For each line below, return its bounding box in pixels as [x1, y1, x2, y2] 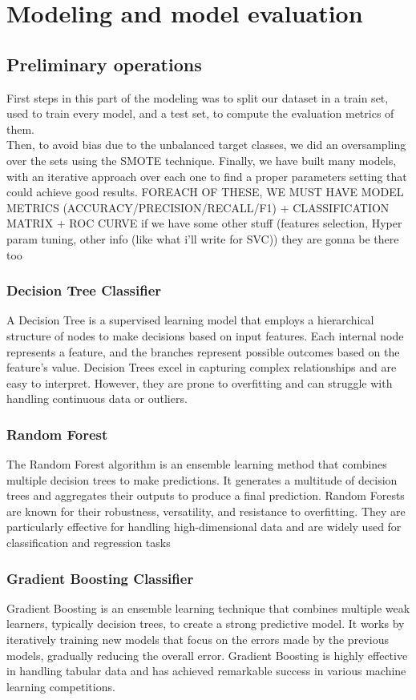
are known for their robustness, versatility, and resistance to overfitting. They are [6, 502, 406, 519]
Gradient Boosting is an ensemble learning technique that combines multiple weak [6, 599, 410, 616]
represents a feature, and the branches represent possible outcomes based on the [6, 343, 400, 360]
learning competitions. [6, 678, 115, 694]
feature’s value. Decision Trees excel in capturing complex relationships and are [6, 359, 397, 376]
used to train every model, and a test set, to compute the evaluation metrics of [6, 105, 394, 122]
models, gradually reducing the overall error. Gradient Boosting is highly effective [6, 646, 408, 663]
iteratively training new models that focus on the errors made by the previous [6, 631, 389, 648]
